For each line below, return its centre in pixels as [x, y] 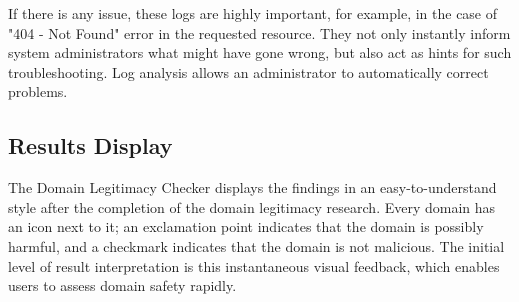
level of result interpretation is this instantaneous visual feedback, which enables [254, 265]
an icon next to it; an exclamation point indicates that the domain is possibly [246, 226]
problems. [38, 91]
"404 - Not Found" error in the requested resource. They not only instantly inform [259, 32]
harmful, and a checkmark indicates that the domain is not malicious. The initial [256, 245]
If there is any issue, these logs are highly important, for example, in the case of [253, 13]
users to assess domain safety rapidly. [122, 285]
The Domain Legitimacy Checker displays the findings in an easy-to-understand [252, 187]
